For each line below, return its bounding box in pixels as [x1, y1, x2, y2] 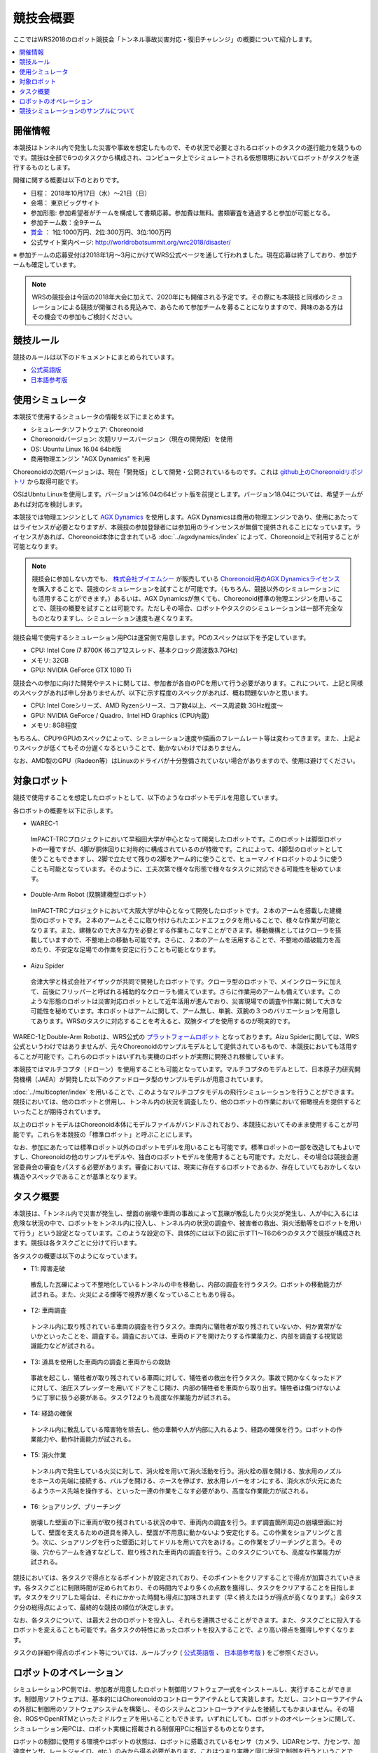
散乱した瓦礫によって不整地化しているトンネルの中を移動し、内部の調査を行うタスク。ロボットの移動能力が [30, 1280, 342, 1289]
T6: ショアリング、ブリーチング [30, 1503, 122, 1511]
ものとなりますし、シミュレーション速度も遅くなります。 [31, 614, 197, 622]
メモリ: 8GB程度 [30, 721, 78, 729]
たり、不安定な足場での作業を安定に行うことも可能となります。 [36, 945, 220, 954]
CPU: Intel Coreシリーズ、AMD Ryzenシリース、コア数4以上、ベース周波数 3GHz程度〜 [30, 701, 283, 710]
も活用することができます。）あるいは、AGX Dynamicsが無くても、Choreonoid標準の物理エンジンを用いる [31, 594, 337, 602]
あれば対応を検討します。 [13, 500, 87, 508]
